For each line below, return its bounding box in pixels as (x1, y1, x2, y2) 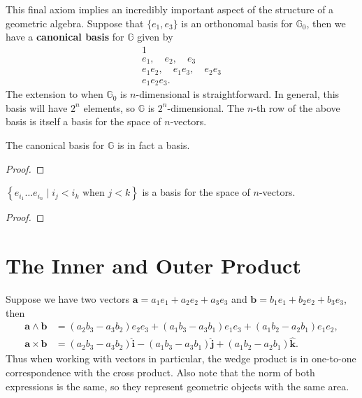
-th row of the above (253, 100, 340, 115)
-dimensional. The (167, 100, 245, 115)
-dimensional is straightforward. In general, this (136, 87, 340, 101)
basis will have (6, 100, 68, 115)
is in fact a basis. (117, 138, 190, 152)
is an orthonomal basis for (181, 15, 293, 30)
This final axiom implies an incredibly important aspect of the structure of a (6, 2, 334, 16)
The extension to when (6, 87, 103, 101)
